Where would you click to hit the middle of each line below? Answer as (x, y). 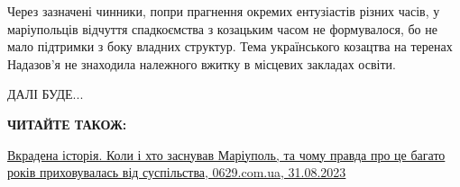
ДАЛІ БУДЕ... (46, 94)
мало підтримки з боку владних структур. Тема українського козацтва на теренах (230, 46)
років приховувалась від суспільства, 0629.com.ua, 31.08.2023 (177, 172)
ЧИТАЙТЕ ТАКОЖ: (67, 124)
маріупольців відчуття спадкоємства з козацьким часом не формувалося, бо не (222, 28)
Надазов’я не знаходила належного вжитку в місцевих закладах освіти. (202, 63)
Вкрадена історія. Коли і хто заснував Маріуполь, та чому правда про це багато (226, 154)
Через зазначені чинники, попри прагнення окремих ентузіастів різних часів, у (224, 11)
